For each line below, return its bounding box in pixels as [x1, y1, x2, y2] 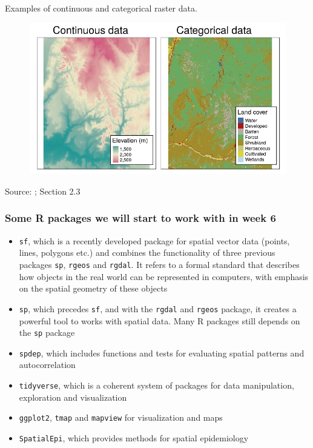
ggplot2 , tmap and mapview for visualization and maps [19, 411, 223, 424]
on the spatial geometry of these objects [19, 282, 168, 295]
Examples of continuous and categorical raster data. [5, 2, 197, 14]
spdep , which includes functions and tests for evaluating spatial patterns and [19, 346, 305, 359]
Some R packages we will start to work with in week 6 [5, 210, 276, 226]
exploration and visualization [19, 390, 127, 403]
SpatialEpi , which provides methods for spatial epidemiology [19, 431, 249, 444]
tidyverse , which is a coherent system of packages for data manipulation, [19, 379, 294, 392]
